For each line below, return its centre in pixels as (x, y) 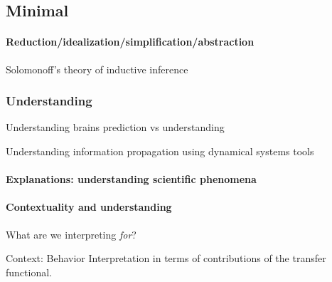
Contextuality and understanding (89, 207)
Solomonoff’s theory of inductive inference (97, 69)
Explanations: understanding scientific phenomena (131, 179)
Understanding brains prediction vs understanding (115, 127)
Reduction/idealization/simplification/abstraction (130, 42)
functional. (29, 272)
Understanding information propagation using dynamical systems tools (160, 151)
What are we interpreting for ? (71, 234)
